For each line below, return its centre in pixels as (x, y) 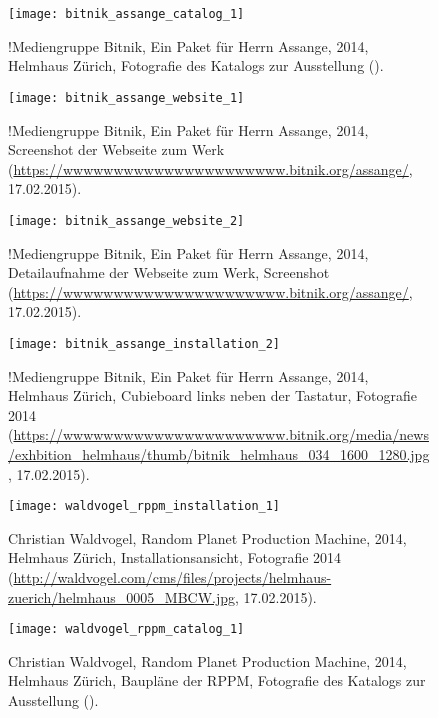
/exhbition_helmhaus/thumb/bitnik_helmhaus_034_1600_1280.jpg (219, 453)
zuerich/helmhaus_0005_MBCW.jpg (122, 596)
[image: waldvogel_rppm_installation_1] (144, 506)
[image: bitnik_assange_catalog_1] (126, 14)
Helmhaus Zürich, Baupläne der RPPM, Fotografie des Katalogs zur (217, 680)
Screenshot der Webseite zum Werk (116, 149)
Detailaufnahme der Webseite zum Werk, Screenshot (169, 272)
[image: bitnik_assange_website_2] (126, 220)
